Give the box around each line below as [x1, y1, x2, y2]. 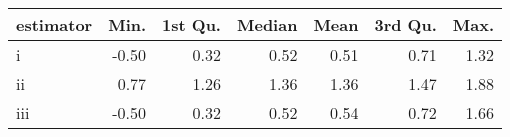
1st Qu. [162, 13, 221, 36]
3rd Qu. [374, 13, 437, 36]
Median [236, 13, 298, 36]
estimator [16, 13, 93, 36]
